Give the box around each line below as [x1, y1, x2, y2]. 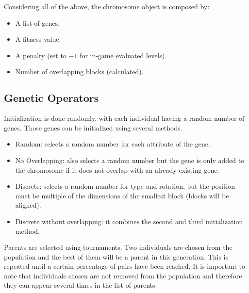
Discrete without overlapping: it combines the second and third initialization [15, 216, 243, 226]
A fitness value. [15, 34, 61, 44]
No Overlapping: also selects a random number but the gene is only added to [15, 155, 245, 165]
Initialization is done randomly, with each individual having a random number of [4, 113, 245, 123]
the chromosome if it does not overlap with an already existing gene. [15, 164, 219, 175]
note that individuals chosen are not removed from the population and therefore [4, 270, 242, 280]
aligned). [15, 200, 41, 210]
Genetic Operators [4, 90, 99, 105]
